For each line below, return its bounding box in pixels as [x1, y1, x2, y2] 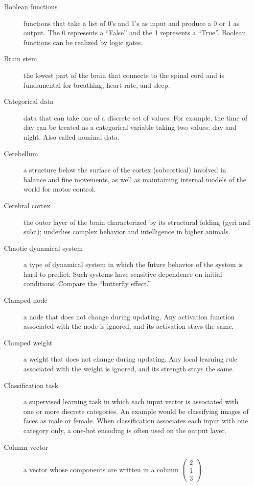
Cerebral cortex [4, 200, 50, 210]
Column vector [4, 441, 48, 452]
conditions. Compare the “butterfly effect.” [23, 278, 151, 289]
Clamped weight [4, 337, 53, 347]
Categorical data [4, 96, 54, 106]
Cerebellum [4, 148, 38, 158]
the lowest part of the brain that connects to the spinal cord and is [23, 70, 224, 80]
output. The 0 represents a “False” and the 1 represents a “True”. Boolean [23, 27, 246, 38]
